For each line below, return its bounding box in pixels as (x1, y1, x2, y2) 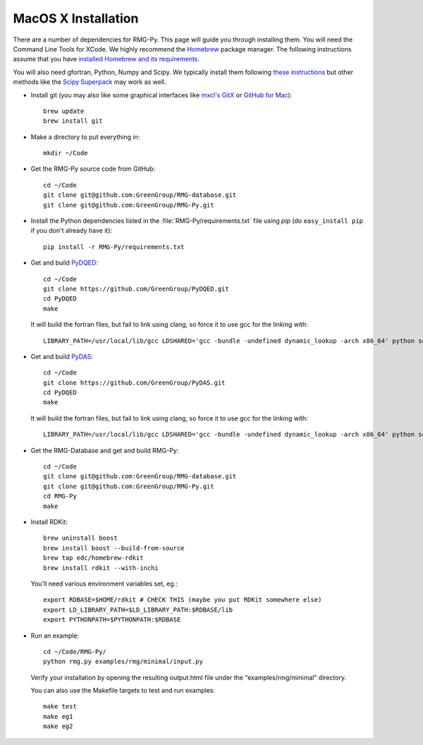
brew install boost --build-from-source (43, 544, 185, 552)
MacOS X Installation (13, 11, 139, 26)
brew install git (43, 117, 103, 125)
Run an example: (30, 631, 80, 640)
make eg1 (43, 713, 73, 720)
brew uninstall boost (43, 534, 118, 543)
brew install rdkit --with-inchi (43, 564, 159, 571)
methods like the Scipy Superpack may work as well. (13, 78, 166, 86)
